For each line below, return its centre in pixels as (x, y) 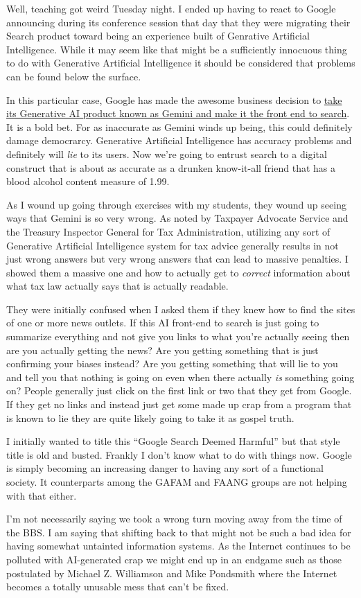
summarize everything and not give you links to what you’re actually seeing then (178, 336)
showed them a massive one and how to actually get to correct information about (178, 272)
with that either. (42, 495)
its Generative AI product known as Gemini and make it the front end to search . (178, 113)
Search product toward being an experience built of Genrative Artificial (158, 36)
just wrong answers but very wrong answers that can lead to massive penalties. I (177, 259)
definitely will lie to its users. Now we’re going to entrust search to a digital (167, 153)
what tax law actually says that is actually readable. (117, 286)
